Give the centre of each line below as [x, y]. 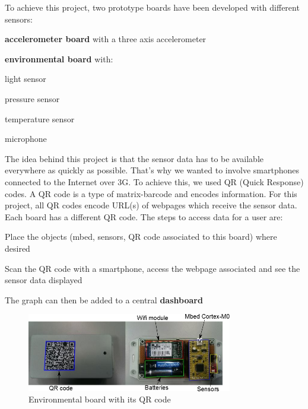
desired [18, 248]
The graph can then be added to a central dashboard [104, 299]
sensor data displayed [44, 280]
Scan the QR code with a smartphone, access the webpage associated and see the [153, 268]
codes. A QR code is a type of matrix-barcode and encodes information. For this [151, 193]
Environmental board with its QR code [100, 399]
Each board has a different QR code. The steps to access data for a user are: [144, 216]
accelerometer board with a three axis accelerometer [106, 39]
